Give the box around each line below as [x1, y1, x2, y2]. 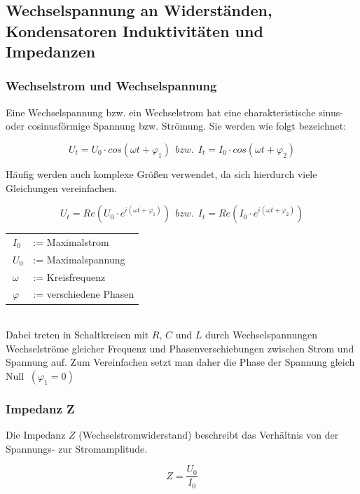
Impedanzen [6, 41, 96, 62]
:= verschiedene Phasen [33, 287, 134, 301]
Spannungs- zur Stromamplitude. [6, 441, 148, 455]
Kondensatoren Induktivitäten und [6, 20, 263, 41]
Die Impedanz [6, 427, 66, 442]
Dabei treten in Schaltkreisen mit [6, 327, 149, 342]
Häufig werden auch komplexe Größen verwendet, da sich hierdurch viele [6, 166, 317, 181]
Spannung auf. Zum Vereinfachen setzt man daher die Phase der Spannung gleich [6, 355, 355, 369]
